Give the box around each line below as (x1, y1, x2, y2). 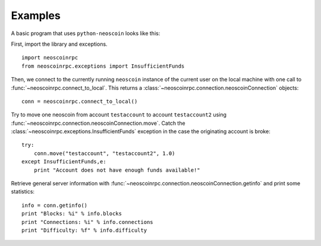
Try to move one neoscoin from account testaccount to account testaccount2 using (11, 111, 227, 118)
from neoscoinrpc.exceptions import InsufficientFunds (21, 62, 185, 70)
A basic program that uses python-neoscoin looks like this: (11, 30, 160, 37)
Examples (11, 9, 61, 22)
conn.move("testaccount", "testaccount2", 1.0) (33, 150, 175, 157)
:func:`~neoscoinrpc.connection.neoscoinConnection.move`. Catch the (11, 119, 185, 127)
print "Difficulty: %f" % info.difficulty (21, 226, 147, 234)
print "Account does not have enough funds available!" (33, 166, 200, 174)
